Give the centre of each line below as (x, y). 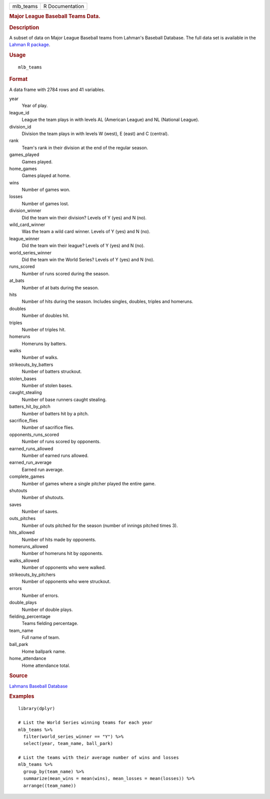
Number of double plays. (47, 609)
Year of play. (35, 105)
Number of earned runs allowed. (55, 455)
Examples (22, 696)
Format (18, 79)
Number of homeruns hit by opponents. (62, 553)
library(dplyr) (37, 708)
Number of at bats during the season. (60, 287)
